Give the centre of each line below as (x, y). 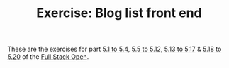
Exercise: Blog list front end (119, 13)
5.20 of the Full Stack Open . (48, 57)
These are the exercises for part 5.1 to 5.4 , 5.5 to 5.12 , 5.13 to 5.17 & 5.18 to (114, 49)
